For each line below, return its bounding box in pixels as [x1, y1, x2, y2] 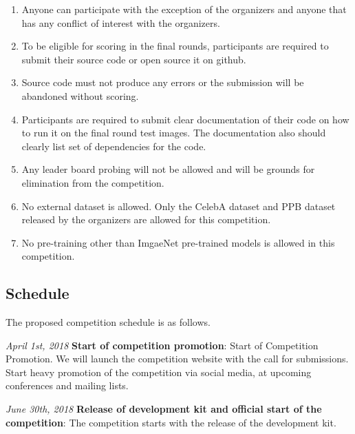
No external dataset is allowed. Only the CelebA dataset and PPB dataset [21, 198, 336, 213]
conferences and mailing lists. [6, 378, 129, 393]
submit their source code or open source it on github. [21, 52, 246, 66]
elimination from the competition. [21, 175, 164, 189]
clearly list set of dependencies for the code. [21, 138, 206, 153]
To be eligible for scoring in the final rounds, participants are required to [21, 39, 329, 53]
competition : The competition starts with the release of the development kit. [6, 415, 336, 429]
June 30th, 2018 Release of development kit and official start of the [6, 402, 322, 416]
